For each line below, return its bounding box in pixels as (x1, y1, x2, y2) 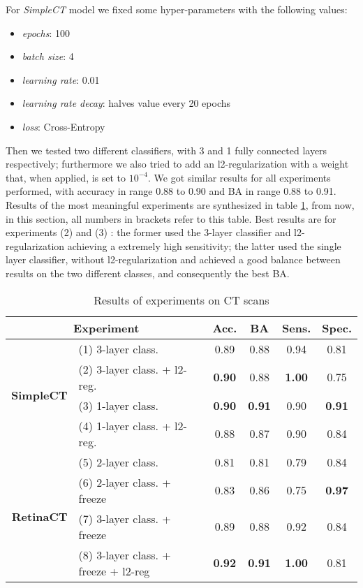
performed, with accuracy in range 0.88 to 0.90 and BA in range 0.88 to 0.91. (6, 184, 336, 198)
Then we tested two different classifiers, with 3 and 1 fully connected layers (6, 142, 327, 157)
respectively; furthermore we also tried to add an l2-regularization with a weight (6, 156, 349, 171)
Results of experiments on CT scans (94, 291, 269, 308)
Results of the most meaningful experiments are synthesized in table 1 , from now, (6, 197, 355, 212)
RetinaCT (11, 508, 68, 524)
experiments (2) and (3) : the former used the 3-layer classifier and (6, 225, 291, 240)
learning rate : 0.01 (22, 72, 100, 87)
